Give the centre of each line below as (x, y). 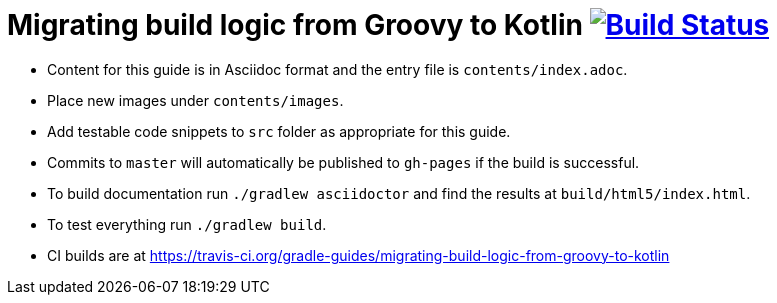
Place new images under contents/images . (195, 100)
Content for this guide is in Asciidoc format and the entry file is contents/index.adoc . (337, 69)
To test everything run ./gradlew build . (187, 224)
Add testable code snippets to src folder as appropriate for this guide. (279, 131)
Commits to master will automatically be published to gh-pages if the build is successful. (343, 162)
